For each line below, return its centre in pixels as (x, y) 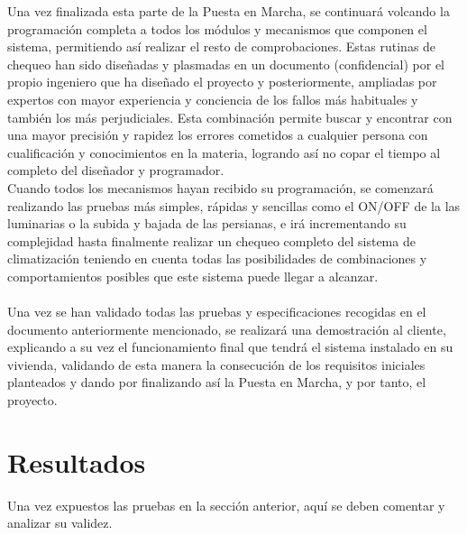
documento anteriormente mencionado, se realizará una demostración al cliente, (227, 329)
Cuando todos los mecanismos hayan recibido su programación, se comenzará (220, 187)
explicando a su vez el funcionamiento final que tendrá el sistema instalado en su (230, 347)
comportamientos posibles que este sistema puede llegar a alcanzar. (193, 276)
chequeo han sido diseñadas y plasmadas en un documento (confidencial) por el (226, 64)
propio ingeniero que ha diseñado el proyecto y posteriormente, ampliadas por (222, 82)
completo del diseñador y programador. (116, 170)
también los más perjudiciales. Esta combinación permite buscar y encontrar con (230, 117)
